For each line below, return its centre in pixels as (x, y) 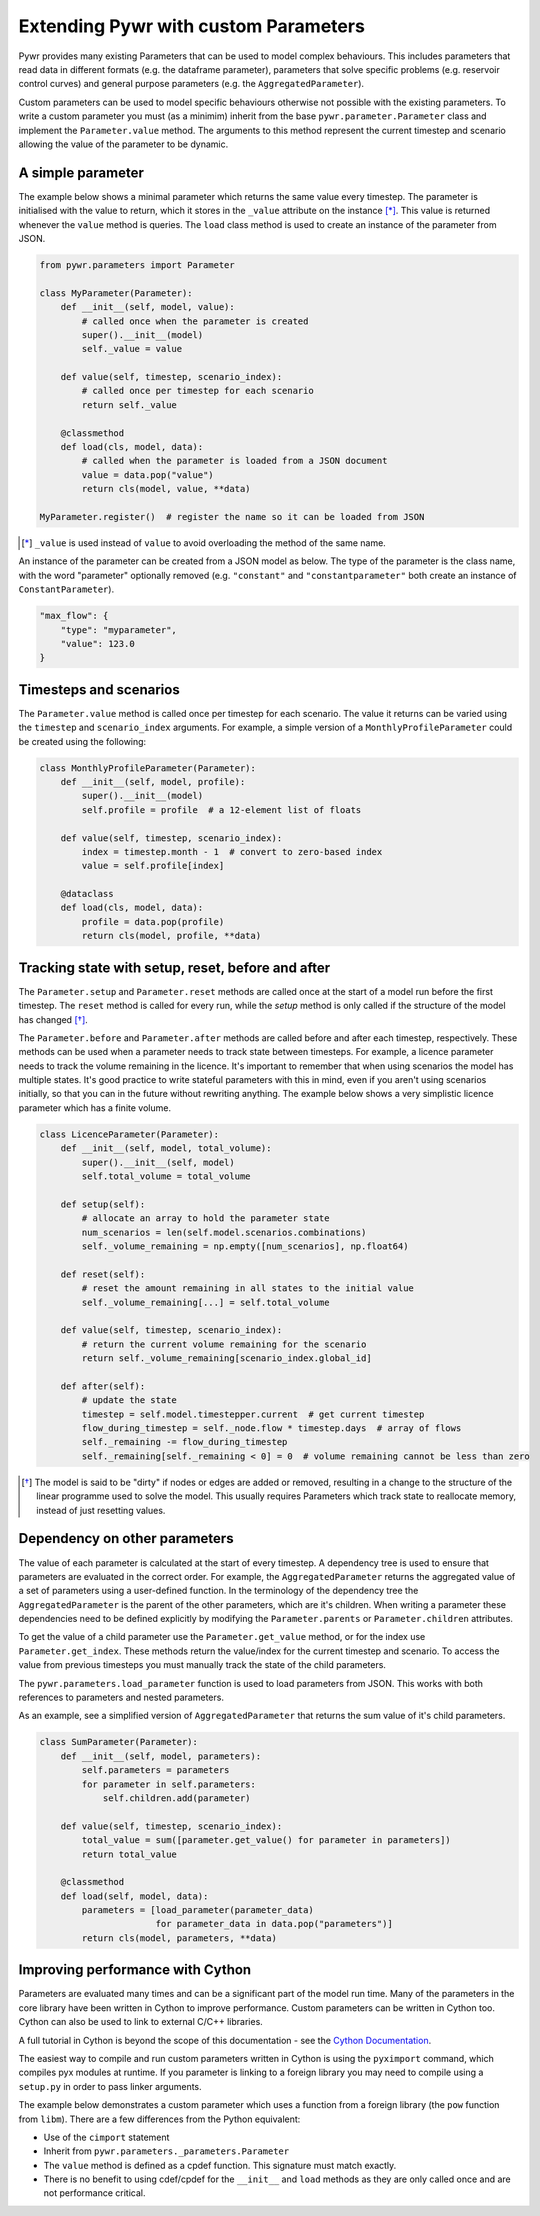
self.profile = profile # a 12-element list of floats (221, 809)
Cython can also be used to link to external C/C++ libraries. (141, 2022)
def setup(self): (103, 1204)
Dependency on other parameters (126, 1538)
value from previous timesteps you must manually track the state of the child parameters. (202, 1665)
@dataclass (87, 894)
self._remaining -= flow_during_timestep (184, 1442)
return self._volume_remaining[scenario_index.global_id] (226, 1358)
